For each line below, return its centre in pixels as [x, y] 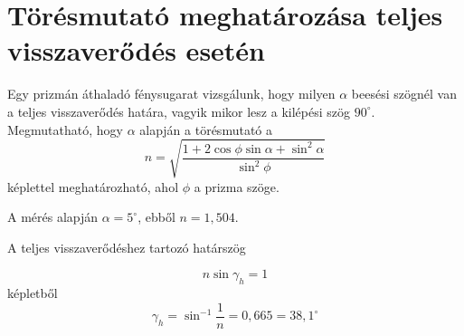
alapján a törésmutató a [206, 129]
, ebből [156, 217]
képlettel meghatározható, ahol [93, 186]
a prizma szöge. [237, 186]
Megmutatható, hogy [65, 129]
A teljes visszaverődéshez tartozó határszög [127, 247]
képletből [33, 293]
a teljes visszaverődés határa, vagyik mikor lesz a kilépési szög [179, 111]
